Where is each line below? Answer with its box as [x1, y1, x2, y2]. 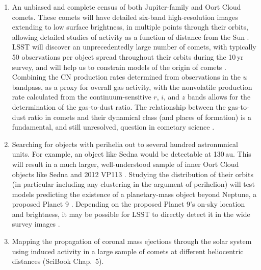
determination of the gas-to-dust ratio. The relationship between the [12, 101, 226, 112]
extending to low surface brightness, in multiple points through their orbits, [12, 21, 248, 32]
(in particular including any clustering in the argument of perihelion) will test [12, 179, 255, 189]
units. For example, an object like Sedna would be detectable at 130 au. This [12, 149, 251, 159]
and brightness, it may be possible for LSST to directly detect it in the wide [12, 208, 250, 219]
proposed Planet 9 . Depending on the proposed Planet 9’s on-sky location [12, 199, 245, 209]
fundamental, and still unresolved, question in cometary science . [12, 121, 215, 132]
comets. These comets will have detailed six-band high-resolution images [12, 11, 238, 22]
